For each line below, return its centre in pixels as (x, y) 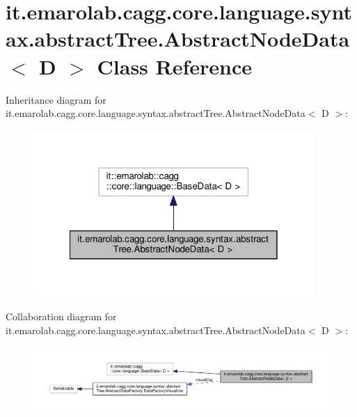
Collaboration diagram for (61, 316)
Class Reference (175, 66)
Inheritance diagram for (56, 99)
